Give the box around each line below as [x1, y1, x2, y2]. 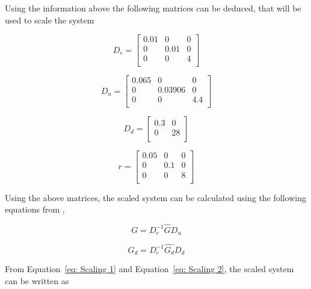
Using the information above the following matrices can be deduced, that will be [5, 2, 301, 14]
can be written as [5, 274, 69, 287]
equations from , [5, 203, 65, 216]
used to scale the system [5, 13, 94, 26]
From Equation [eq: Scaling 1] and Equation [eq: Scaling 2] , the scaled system [5, 263, 294, 275]
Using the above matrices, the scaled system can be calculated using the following [5, 191, 306, 204]
